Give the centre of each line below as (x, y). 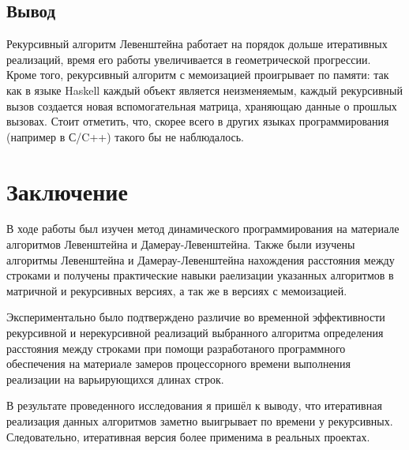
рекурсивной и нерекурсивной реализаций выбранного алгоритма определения (195, 333)
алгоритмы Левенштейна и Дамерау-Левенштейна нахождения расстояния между (201, 259)
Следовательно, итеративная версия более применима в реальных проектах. (188, 436)
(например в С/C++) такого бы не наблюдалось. (126, 136)
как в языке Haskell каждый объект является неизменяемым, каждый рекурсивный (204, 90)
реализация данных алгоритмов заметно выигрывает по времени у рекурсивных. (200, 421)
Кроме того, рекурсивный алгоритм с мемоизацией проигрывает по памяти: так (198, 75)
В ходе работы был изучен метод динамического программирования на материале (203, 229)
